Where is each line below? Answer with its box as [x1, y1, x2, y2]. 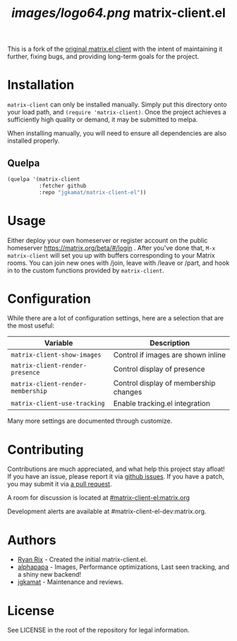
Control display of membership [113, 378, 216, 388]
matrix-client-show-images [11, 351, 102, 359]
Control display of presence [113, 364, 206, 374]
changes [113, 387, 142, 397]
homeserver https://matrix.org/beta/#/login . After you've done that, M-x [7, 244, 216, 252]
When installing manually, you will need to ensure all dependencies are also [7, 129, 227, 138]
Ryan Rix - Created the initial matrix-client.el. [17, 556, 148, 564]
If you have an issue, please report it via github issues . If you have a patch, [7, 472, 224, 481]
